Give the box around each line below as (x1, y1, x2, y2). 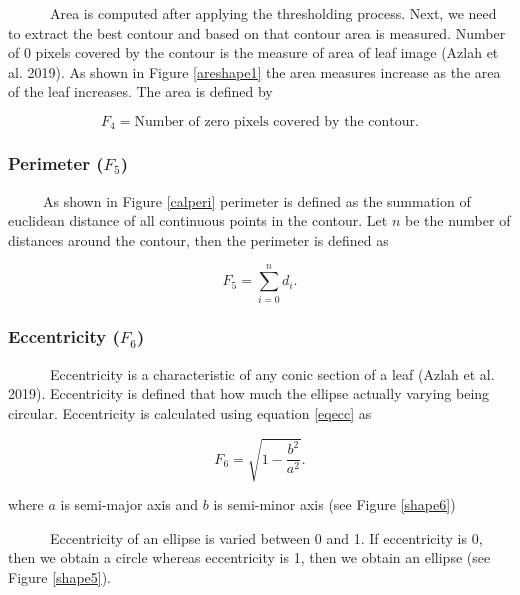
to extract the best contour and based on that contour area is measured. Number (8, 22, 506, 43)
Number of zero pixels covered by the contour (134, 114, 415, 129)
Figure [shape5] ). (8, 566, 112, 587)
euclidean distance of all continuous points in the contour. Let (8, 210, 388, 231)
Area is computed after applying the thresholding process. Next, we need (49, 3, 497, 23)
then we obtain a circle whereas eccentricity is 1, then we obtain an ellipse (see (8, 547, 491, 568)
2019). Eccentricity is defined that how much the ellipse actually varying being (8, 383, 490, 404)
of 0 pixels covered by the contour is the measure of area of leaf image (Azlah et (8, 42, 499, 63)
